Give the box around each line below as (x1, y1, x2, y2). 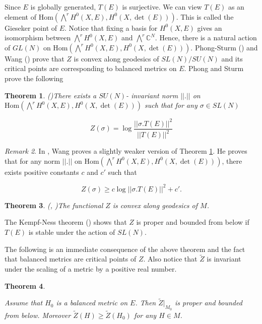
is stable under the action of (28, 226, 115, 237)
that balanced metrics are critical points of (5, 253, 137, 264)
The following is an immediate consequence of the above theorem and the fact (5, 243, 245, 254)
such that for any (145, 100, 198, 110)
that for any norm (5, 155, 60, 166)
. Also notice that (143, 253, 198, 264)
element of (5, 11, 36, 22)
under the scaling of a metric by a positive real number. (5, 263, 177, 274)
